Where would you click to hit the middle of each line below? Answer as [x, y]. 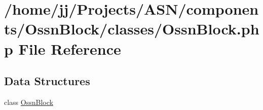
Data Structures [47, 81]
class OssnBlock [29, 102]
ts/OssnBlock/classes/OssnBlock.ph [132, 29]
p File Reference [63, 48]
